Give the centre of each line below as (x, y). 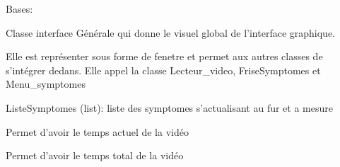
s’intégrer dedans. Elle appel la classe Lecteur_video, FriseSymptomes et (163, 70)
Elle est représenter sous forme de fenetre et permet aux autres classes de (164, 56)
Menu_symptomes (46, 84)
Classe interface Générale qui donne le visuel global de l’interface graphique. (170, 32)
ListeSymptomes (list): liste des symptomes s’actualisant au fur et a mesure (169, 107)
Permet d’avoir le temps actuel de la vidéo (97, 131)
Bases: (19, 8)
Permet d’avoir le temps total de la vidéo (95, 155)
